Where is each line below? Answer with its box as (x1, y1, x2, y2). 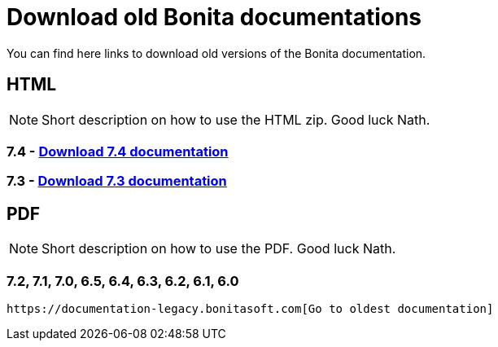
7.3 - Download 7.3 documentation (7, 173, 227, 190)
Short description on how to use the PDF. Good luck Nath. (41, 240, 396, 257)
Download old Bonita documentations (7, 3, 422, 31)
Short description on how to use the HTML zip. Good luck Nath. (41, 111, 430, 128)
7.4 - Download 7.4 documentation (7, 143, 229, 160)
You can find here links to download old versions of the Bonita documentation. (7, 46, 426, 60)
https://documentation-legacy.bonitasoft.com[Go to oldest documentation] (7, 301, 494, 315)
